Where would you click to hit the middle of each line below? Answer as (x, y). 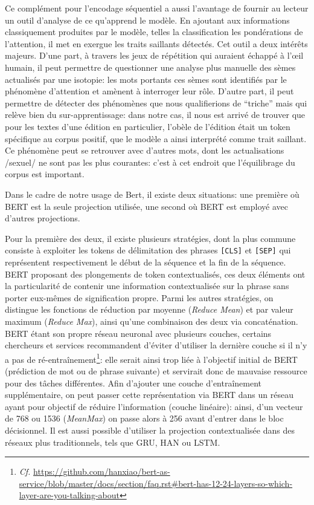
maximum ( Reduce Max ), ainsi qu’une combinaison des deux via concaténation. (152, 321)
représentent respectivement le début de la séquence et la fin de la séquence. (146, 262)
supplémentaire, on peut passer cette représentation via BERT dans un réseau (149, 395)
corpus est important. (45, 174)
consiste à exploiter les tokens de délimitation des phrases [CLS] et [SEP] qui (148, 250)
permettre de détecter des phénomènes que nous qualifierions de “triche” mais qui (156, 103)
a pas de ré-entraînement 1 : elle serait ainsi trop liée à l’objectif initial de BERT (151, 358)
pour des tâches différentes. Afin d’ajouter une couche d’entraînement (133, 383)
